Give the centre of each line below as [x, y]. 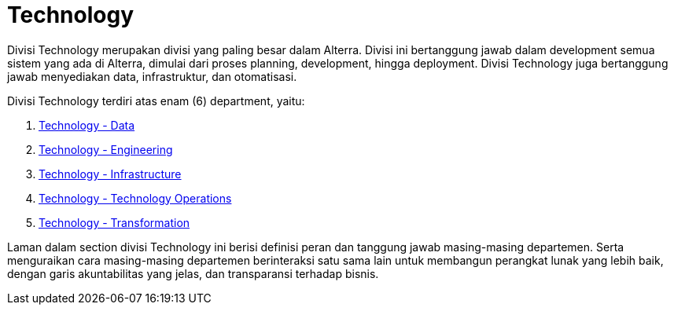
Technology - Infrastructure [110, 174]
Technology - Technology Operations [135, 198]
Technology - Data [87, 125]
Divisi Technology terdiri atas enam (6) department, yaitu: [156, 101]
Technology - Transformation [114, 222]
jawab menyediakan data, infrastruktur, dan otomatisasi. [152, 76]
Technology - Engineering [106, 149]
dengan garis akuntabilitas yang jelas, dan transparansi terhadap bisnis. [193, 273]
